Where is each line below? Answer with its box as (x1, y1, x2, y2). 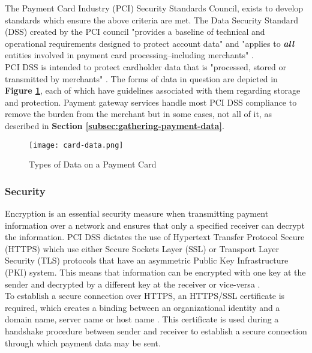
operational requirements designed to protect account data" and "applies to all (5, 37, 295, 49)
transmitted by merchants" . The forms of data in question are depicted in (5, 72, 278, 85)
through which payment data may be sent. (5, 336, 161, 349)
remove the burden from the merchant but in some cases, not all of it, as (5, 107, 272, 120)
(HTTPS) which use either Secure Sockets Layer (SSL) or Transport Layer (5, 242, 280, 255)
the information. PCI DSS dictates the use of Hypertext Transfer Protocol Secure (5, 231, 305, 243)
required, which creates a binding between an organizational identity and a (5, 301, 280, 313)
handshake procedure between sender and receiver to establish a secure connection (5, 324, 307, 337)
